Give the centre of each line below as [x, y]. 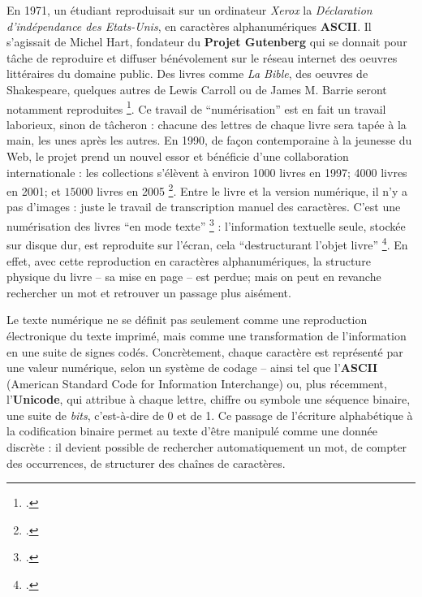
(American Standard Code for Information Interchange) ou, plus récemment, [197, 383]
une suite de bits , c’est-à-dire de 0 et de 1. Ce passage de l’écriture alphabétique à [210, 415]
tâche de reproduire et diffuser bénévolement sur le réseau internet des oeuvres [202, 57]
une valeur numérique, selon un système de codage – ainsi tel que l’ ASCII [192, 368]
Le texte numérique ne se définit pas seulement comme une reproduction [187, 320]
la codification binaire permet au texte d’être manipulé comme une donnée [192, 431]
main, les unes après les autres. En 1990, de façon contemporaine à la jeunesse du [209, 140]
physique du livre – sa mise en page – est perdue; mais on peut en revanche [194, 277]
